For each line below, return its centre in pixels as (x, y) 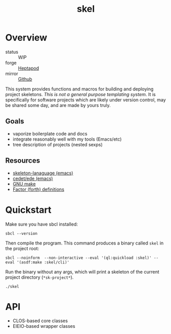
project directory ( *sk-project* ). (40, 277)
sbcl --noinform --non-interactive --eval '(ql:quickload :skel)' (79, 258)
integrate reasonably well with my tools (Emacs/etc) (67, 139)
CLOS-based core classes (40, 321)
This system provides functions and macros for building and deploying (80, 89)
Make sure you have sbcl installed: (42, 224)
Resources (23, 161)
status (12, 52)
